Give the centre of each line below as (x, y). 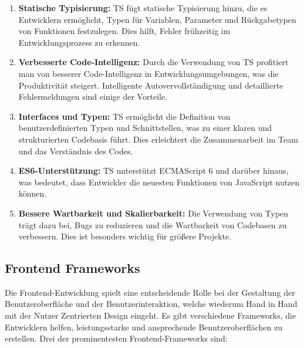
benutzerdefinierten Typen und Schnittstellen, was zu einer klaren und (145, 128)
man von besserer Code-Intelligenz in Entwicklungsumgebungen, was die (148, 73)
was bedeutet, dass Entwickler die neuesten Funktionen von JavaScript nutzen (159, 182)
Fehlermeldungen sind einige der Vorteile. (93, 97)
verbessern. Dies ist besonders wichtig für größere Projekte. (125, 236)
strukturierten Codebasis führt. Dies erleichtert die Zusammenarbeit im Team (158, 139)
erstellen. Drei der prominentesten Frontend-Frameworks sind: (116, 338)
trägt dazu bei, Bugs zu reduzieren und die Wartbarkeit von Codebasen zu (153, 224)
